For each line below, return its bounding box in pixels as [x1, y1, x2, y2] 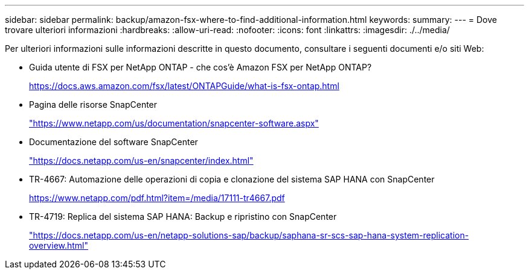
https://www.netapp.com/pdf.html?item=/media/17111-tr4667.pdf [29, 193, 285, 203]
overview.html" [29, 240, 89, 251]
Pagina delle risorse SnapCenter [29, 99, 158, 110]
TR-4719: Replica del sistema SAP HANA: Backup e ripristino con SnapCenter [29, 211, 337, 222]
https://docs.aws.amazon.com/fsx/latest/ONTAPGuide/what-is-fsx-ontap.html [29, 81, 339, 91]
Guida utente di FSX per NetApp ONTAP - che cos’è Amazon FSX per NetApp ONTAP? [29, 62, 372, 72]
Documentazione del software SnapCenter [29, 137, 198, 147]
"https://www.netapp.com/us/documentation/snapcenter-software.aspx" [29, 118, 319, 128]
